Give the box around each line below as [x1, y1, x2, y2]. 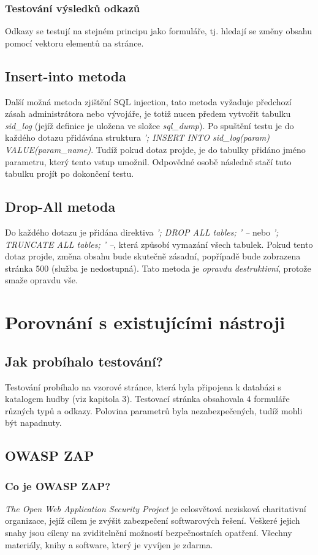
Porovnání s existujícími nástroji [5, 310, 286, 335]
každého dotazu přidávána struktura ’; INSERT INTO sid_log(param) [5, 131, 270, 144]
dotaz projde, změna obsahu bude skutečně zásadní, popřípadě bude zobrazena [5, 250, 301, 263]
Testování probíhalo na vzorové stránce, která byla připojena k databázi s [5, 380, 281, 393]
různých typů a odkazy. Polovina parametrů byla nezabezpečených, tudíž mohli [5, 404, 303, 417]
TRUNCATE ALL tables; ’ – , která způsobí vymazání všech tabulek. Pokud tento [5, 237, 313, 250]
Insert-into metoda [5, 66, 126, 85]
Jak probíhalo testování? [5, 351, 163, 370]
